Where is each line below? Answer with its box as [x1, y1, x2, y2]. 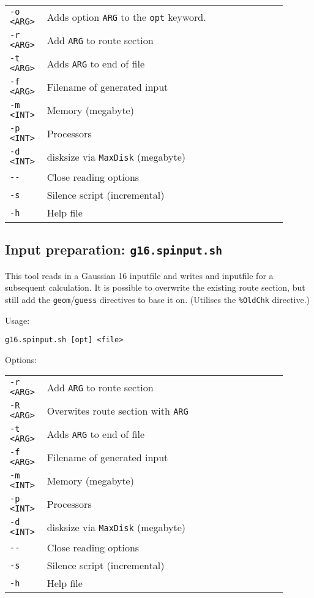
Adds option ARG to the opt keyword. [47, 9, 206, 24]
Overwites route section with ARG [47, 403, 189, 418]
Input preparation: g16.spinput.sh [5, 240, 222, 259]
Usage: [5, 313, 30, 326]
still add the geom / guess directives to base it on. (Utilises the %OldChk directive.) [5, 293, 310, 305]
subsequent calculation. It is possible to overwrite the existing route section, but [5, 281, 305, 294]
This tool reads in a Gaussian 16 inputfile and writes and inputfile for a [5, 269, 274, 282]
